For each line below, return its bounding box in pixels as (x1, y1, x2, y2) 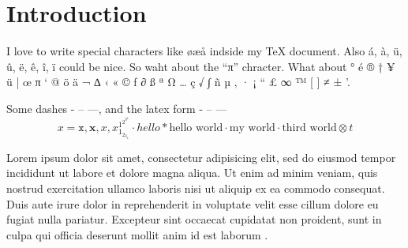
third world (282, 122, 337, 134)
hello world (169, 122, 223, 134)
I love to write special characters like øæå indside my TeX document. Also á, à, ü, (6, 43, 402, 59)
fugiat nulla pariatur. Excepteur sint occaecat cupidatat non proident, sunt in (6, 211, 382, 227)
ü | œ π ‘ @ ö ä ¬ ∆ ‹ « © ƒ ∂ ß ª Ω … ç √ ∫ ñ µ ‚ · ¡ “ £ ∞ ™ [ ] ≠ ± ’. (6, 73, 350, 90)
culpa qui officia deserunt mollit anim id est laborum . (6, 226, 268, 242)
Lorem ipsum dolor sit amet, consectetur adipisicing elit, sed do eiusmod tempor (6, 148, 396, 165)
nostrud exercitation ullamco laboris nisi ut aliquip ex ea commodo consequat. (6, 179, 385, 196)
